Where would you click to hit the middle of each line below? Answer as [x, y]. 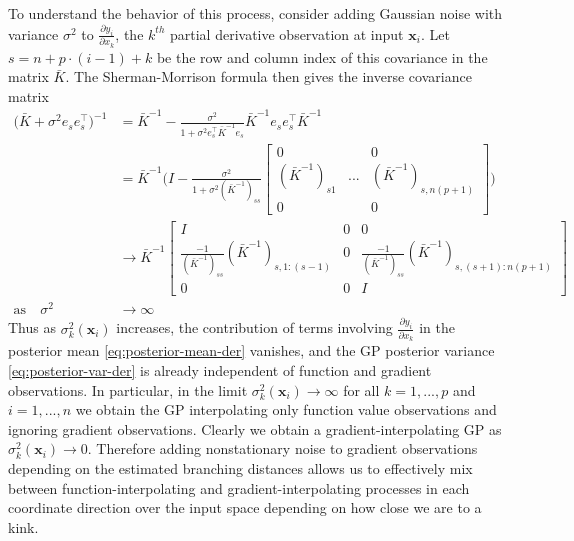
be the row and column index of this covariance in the [322, 56]
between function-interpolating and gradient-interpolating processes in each [239, 487]
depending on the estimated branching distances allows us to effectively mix [240, 468]
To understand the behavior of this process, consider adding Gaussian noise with [255, 13]
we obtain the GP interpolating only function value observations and [286, 409]
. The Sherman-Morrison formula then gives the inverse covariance [268, 76]
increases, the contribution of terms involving [254, 327]
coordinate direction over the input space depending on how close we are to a [245, 507]
